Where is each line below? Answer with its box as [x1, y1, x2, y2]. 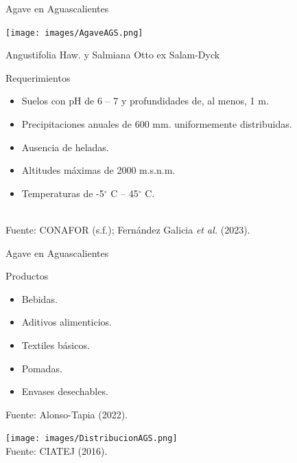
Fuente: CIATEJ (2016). [5, 444, 108, 458]
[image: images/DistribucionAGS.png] [5, 433, 178, 444]
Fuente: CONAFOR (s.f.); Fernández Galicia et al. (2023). [5, 223, 250, 236]
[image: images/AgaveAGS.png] [5, 27, 143, 38]
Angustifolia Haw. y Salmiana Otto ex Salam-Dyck [5, 47, 220, 62]
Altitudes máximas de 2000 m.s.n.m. [21, 163, 176, 177]
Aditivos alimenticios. [21, 315, 112, 329]
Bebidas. [21, 291, 58, 306]
